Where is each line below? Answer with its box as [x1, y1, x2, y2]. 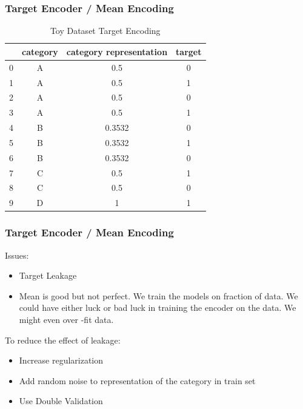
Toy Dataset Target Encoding [50, 24, 161, 37]
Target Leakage [19, 269, 77, 282]
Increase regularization [19, 354, 104, 367]
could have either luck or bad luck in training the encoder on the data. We [19, 301, 296, 314]
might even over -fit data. [19, 313, 114, 325]
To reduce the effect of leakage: [5, 333, 121, 346]
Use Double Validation [19, 394, 103, 407]
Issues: [5, 248, 29, 261]
